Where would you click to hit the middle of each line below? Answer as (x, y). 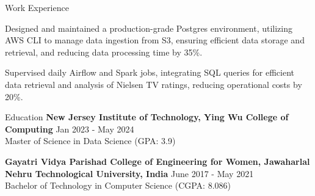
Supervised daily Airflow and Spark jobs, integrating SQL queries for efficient (150, 72)
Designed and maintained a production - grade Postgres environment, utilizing (149, 28)
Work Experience (37, 7)
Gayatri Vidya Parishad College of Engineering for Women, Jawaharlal (157, 161)
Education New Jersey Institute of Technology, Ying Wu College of (147, 117)
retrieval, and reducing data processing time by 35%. (104, 52)
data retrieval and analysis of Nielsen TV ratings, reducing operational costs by (154, 84)
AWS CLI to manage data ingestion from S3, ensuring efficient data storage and (155, 40)
